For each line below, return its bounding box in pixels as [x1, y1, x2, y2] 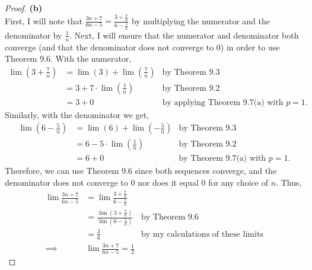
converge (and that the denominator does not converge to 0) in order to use [5, 40, 280, 53]
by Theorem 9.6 [141, 213, 199, 222]
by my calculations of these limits [141, 230, 263, 239]
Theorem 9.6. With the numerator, [5, 52, 132, 65]
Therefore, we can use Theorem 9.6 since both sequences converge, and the [5, 164, 277, 177]
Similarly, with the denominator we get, [5, 108, 149, 120]
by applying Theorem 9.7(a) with [162, 98, 284, 107]
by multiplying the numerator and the [131, 14, 270, 27]
